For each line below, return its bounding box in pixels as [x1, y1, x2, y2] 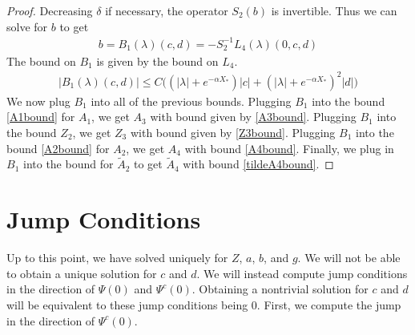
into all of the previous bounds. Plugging [91, 92, 292, 109]
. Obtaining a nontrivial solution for [191, 281, 369, 297]
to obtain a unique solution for [6, 264, 157, 281]
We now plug [6, 92, 71, 109]
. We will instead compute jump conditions [196, 264, 408, 281]
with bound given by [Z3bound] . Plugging [130, 124, 336, 141]
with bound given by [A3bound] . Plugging [150, 108, 357, 125]
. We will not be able [297, 249, 401, 266]
